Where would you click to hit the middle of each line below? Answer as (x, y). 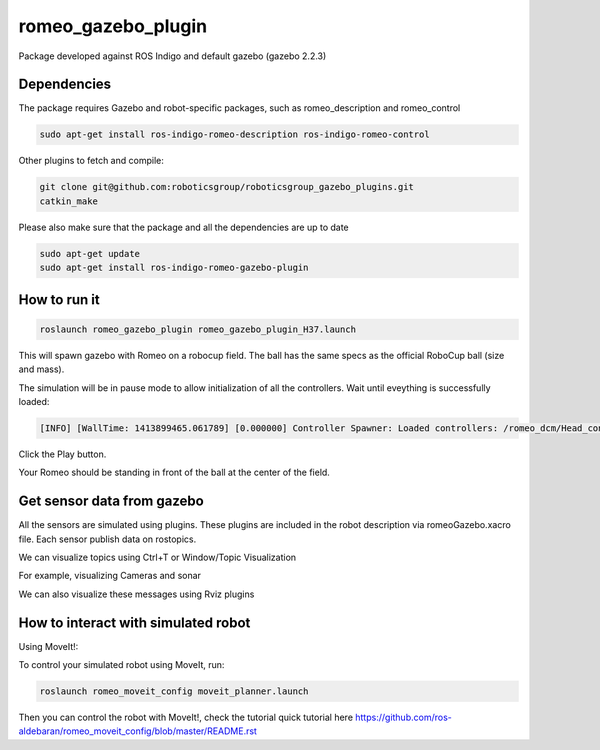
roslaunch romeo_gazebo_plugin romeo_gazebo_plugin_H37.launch (198, 329)
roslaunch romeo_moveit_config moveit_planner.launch (174, 691)
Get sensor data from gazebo (111, 501)
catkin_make (69, 201)
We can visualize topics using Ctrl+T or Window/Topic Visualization (157, 557)
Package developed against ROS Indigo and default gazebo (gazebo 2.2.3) (172, 56)
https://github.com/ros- (403, 717)
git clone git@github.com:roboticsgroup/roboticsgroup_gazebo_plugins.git (227, 187)
